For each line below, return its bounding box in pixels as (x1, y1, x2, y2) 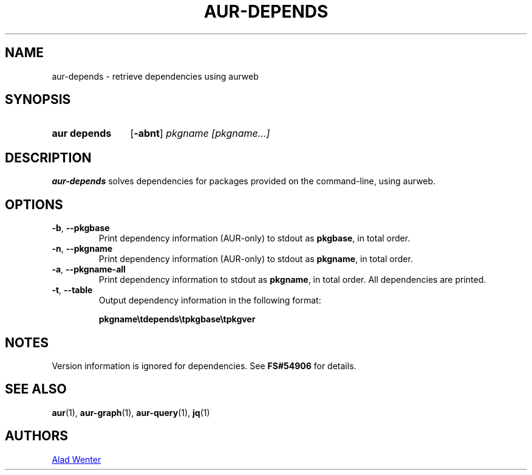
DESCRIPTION (5, 150, 92, 165)
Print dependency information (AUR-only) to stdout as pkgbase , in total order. (98, 233, 411, 244)
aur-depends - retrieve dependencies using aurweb (52, 71, 259, 81)
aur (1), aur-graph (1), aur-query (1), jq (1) (52, 407, 210, 418)
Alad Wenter (52, 454, 101, 465)
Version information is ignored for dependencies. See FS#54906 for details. (52, 360, 356, 371)
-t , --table (52, 285, 93, 296)
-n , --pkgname (52, 243, 113, 254)
